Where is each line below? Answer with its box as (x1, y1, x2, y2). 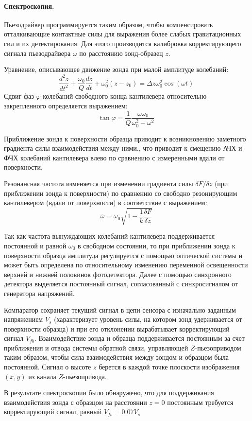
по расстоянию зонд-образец (79, 48, 163, 58)
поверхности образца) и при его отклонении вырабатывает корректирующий (4, 323, 230, 333)
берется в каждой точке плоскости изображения (99, 362, 240, 372)
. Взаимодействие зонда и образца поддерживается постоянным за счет (34, 333, 245, 343)
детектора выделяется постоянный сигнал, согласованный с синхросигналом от (4, 279, 238, 289)
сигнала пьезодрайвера (4, 48, 71, 58)
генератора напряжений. (4, 288, 75, 298)
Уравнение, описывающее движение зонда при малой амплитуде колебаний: (4, 64, 229, 74)
